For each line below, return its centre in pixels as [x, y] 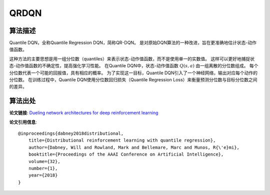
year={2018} [43, 175]
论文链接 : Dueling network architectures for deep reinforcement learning [84, 113]
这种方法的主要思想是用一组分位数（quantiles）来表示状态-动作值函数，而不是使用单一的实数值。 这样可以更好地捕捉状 [132, 59]
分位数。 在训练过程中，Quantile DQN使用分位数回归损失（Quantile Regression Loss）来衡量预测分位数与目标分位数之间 [133, 80]
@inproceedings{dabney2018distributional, [71, 134]
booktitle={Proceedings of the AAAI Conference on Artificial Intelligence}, [126, 154]
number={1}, [43, 169]
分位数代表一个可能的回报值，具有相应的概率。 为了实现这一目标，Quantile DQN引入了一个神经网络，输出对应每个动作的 [133, 73]
